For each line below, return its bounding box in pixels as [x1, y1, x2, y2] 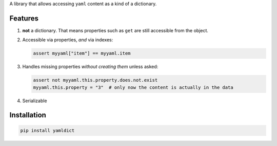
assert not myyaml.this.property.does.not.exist [33, 77, 158, 83]
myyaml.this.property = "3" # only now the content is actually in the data [33, 84, 233, 90]
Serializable [22, 98, 47, 104]
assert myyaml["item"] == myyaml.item [33, 51, 131, 56]
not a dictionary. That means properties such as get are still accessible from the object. [22, 27, 209, 33]
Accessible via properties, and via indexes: [22, 37, 113, 43]
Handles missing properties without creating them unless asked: [22, 64, 159, 70]
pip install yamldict [20, 128, 75, 133]
